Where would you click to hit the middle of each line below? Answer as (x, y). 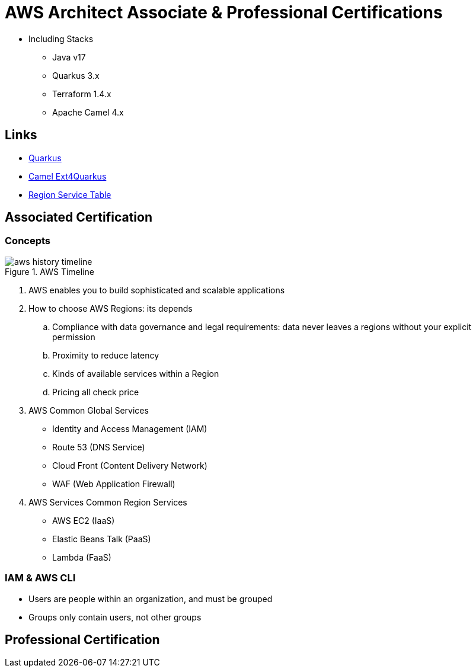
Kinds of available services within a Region (136, 373)
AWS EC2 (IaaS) (84, 520)
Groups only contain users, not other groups (115, 617)
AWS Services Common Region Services (108, 502)
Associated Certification (79, 217)
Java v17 (69, 57)
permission (74, 337)
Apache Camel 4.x (88, 112)
